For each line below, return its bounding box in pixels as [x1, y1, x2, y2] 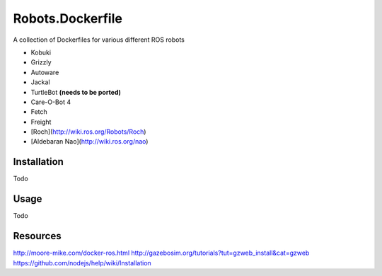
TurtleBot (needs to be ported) [30, 88, 122, 96]
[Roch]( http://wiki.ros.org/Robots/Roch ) [30, 127, 146, 136]
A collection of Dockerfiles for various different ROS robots [13, 35, 185, 44]
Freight [30, 117, 52, 126]
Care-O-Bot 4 [30, 98, 71, 106]
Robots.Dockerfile [13, 11, 123, 26]
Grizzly [30, 58, 52, 67]
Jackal [30, 78, 50, 86]
